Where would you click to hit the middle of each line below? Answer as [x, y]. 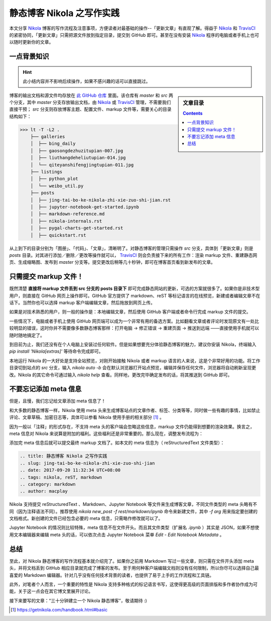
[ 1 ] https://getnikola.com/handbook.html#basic [59, 610]
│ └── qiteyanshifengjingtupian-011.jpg [82, 165]
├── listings [46, 172]
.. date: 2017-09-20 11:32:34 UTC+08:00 [70, 470]
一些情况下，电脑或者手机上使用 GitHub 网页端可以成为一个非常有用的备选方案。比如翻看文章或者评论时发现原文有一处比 [134, 321]
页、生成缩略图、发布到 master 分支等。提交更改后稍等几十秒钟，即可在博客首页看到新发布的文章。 [112, 262]
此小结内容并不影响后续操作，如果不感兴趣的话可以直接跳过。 [87, 81]
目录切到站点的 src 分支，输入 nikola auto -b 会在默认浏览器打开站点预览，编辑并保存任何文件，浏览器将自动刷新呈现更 [133, 368]
